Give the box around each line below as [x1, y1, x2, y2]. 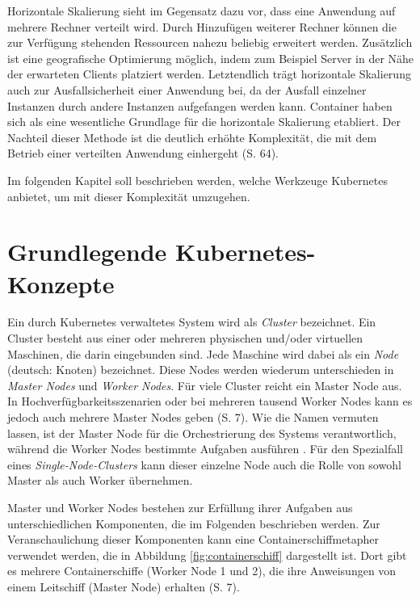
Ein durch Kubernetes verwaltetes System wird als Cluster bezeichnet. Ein [7, 313, 376, 330]
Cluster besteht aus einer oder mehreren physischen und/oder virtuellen [7, 330, 363, 347]
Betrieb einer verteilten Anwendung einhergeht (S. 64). [7, 145, 279, 162]
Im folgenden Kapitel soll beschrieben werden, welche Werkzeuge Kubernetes [7, 171, 388, 188]
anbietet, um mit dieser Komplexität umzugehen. [7, 187, 250, 204]
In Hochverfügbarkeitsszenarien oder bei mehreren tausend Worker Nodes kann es [7, 393, 413, 410]
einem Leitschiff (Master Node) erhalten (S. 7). [7, 578, 240, 595]
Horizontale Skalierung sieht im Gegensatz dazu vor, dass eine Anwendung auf [7, 2, 396, 19]
